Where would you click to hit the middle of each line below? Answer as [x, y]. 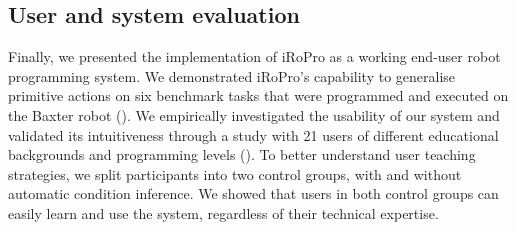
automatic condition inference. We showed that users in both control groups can [253, 193]
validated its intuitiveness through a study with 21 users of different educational [253, 134]
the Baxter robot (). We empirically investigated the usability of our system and [254, 114]
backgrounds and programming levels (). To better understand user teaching [242, 154]
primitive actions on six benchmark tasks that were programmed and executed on [258, 95]
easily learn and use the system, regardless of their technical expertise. [223, 212]
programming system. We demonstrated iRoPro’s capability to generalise [232, 75]
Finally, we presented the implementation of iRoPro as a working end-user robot [254, 56]
